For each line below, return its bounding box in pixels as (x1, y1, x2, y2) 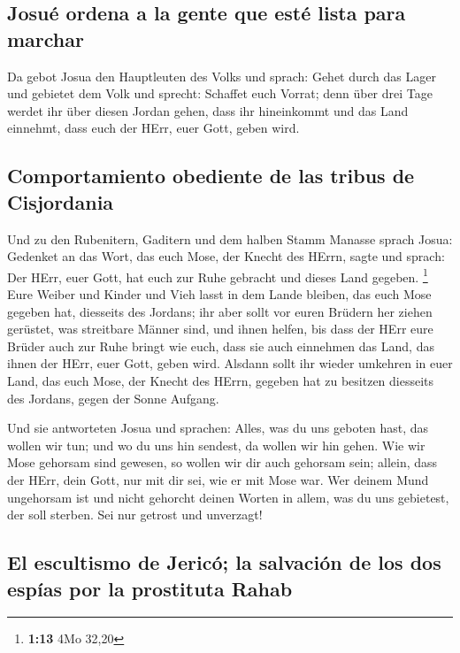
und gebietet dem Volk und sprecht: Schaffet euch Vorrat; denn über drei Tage (7, 84, 433, 103)
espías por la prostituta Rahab (7, 574, 293, 602)
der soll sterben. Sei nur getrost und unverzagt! (7, 505, 263, 524)
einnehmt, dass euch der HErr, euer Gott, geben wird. (7, 119, 300, 137)
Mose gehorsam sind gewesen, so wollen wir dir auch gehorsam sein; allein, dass (7, 453, 438, 472)
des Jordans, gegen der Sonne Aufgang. (7, 388, 219, 407)
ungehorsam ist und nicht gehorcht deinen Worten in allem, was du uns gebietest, (7, 488, 449, 506)
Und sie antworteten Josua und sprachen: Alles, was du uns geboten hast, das (7, 419, 429, 437)
